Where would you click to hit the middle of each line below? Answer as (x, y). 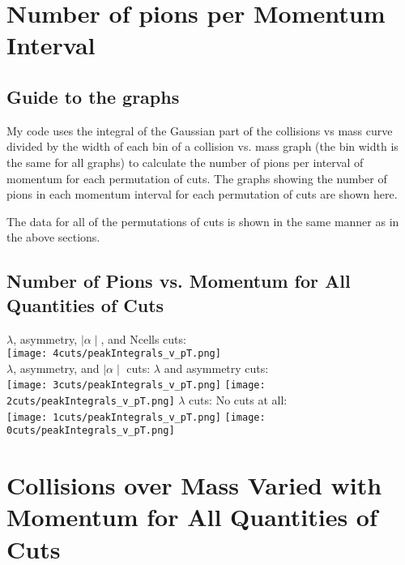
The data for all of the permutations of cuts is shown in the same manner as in (203, 221)
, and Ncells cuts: (143, 338)
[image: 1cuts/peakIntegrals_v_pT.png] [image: (136, 417)
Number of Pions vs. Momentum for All (179, 281)
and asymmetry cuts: (216, 368)
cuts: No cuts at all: (238, 400)
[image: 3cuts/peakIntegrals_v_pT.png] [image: (136, 385)
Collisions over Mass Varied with (194, 485)
